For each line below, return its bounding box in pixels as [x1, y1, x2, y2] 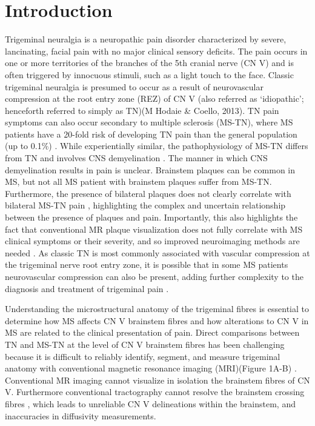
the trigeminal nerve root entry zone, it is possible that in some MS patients [5, 258, 288, 271]
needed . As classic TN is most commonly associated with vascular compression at [5, 246, 310, 259]
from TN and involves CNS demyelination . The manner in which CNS [5, 151, 268, 164]
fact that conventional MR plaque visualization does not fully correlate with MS [5, 222, 303, 235]
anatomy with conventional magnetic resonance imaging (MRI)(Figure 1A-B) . [5, 362, 297, 374]
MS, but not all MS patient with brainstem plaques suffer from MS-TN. [5, 175, 272, 188]
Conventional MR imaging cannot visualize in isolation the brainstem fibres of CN [5, 373, 310, 386]
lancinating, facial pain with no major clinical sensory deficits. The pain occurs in [5, 44, 308, 57]
